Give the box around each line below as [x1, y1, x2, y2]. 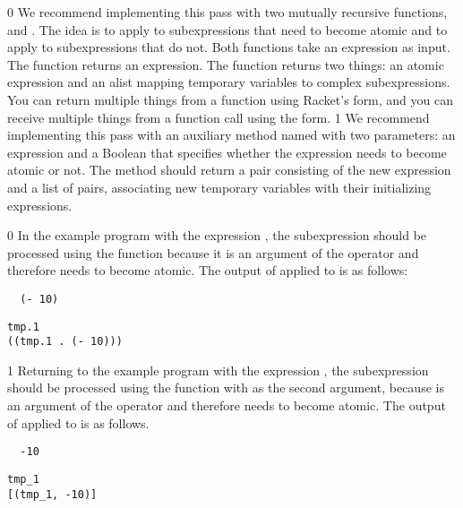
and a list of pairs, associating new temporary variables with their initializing [7, 177, 432, 196]
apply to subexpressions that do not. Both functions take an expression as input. [7, 38, 450, 56]
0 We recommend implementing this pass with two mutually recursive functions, [7, 3, 448, 21]
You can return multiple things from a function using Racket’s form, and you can [7, 90, 454, 108]
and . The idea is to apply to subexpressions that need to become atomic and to [7, 20, 448, 39]
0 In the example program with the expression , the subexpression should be [7, 226, 427, 245]
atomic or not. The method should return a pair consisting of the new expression [7, 160, 451, 179]
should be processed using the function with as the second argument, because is [7, 378, 444, 397]
